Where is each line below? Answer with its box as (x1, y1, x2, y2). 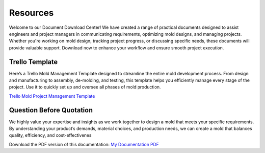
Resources (9, 7, 54, 18)
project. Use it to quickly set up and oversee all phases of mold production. (9, 84, 161, 90)
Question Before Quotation (9, 106, 93, 114)
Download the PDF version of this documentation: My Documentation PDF (9, 141, 159, 147)
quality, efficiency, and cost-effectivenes (9, 132, 92, 138)
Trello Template (9, 58, 58, 66)
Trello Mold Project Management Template (9, 93, 95, 99)
